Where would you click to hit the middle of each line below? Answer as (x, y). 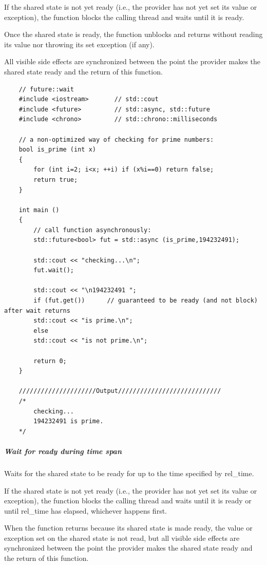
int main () (39, 210)
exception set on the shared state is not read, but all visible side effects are (122, 538)
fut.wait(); (54, 270)
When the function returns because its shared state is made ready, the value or (128, 528)
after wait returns (37, 310)
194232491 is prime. (69, 421)
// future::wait (46, 89)
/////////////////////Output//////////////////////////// (120, 391)
